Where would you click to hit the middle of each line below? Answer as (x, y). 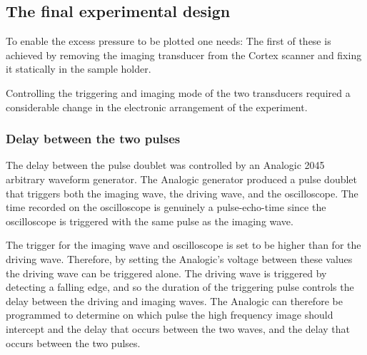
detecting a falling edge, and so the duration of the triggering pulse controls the (180, 287)
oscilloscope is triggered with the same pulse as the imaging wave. (150, 221)
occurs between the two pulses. (73, 343)
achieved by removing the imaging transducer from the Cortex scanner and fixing (184, 55)
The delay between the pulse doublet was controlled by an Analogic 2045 (165, 165)
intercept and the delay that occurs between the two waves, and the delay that (178, 328)
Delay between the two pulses (93, 139)
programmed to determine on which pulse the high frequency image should (170, 315)
